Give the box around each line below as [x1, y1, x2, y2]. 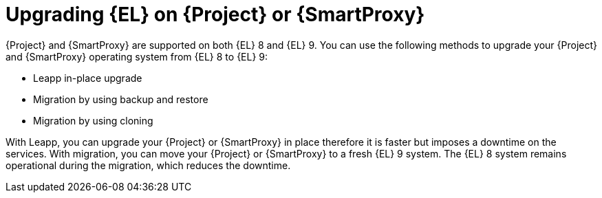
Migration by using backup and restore [33, 93, 208, 105]
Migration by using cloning [33, 114, 153, 126]
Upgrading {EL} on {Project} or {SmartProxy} [6, 3, 425, 26]
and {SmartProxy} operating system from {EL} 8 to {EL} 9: [6, 50, 268, 63]
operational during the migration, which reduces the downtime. [6, 159, 291, 171]
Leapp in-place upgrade [33, 71, 142, 84]
